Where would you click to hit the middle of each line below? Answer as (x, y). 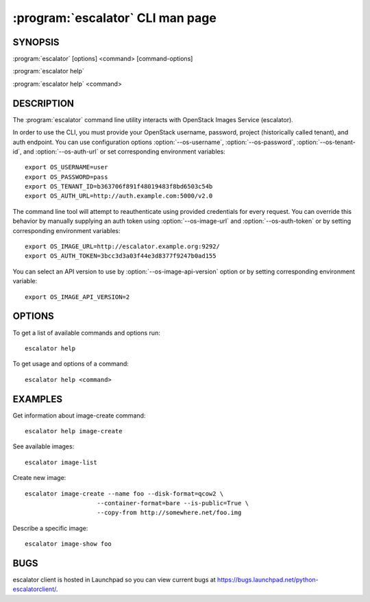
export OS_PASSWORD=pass (66, 177)
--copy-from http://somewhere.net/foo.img (169, 513)
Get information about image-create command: (79, 416)
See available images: (44, 446)
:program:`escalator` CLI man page (115, 18)
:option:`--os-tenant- (326, 142)
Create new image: (39, 478)
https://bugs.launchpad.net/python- (268, 580)
